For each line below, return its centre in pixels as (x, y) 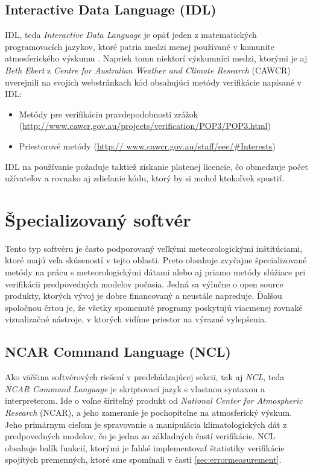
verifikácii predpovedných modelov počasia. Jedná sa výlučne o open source (144, 284)
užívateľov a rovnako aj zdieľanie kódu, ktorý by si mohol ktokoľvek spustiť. (145, 178)
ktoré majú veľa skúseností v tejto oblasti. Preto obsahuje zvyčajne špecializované (156, 260)
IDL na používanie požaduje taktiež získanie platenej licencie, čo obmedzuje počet (156, 166)
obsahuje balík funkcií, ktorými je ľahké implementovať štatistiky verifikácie (145, 447)
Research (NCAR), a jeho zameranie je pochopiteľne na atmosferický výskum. (149, 412)
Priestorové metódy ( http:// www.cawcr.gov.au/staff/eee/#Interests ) (147, 146)
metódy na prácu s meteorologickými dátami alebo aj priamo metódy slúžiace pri (155, 272)
